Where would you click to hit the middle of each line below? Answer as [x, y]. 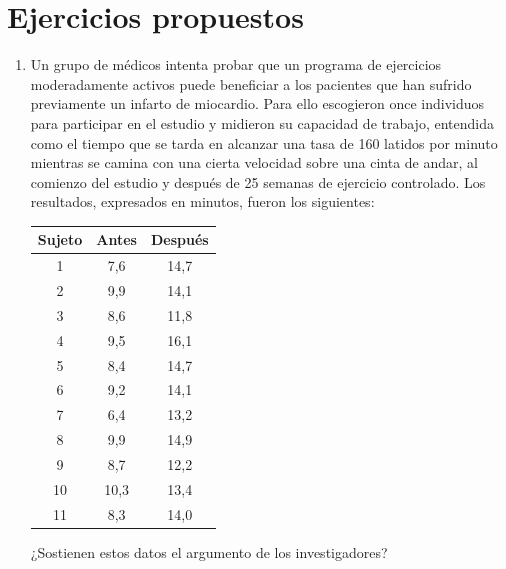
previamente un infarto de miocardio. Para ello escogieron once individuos [257, 103]
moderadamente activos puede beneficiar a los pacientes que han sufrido [251, 83]
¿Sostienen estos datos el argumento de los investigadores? [209, 551]
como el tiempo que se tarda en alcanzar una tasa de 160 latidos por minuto [264, 142]
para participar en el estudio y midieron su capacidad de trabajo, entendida [262, 122]
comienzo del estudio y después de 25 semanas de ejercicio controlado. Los [258, 181]
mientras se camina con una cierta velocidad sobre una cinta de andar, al [254, 162]
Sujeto [60, 239]
